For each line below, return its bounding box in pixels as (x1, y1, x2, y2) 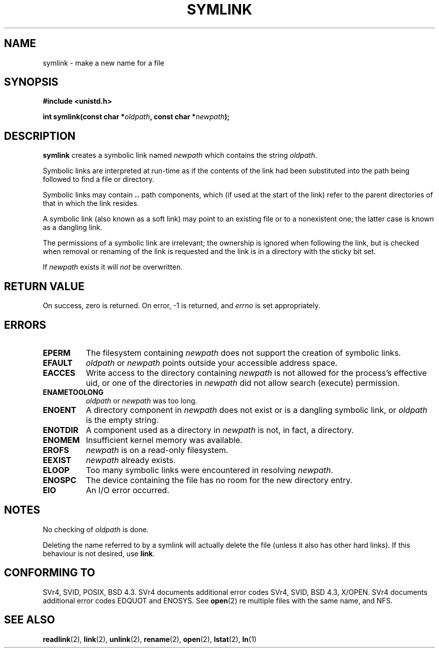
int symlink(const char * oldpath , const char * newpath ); (43, 112, 230, 121)
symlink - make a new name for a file (43, 58, 164, 67)
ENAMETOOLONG (43, 387, 104, 396)
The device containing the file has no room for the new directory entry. (86, 475, 353, 485)
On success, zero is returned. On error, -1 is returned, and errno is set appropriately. (43, 301, 320, 310)
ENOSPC (43, 475, 77, 485)
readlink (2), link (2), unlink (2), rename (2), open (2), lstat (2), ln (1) (43, 634, 257, 643)
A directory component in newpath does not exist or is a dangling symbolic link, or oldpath (86, 404, 427, 415)
